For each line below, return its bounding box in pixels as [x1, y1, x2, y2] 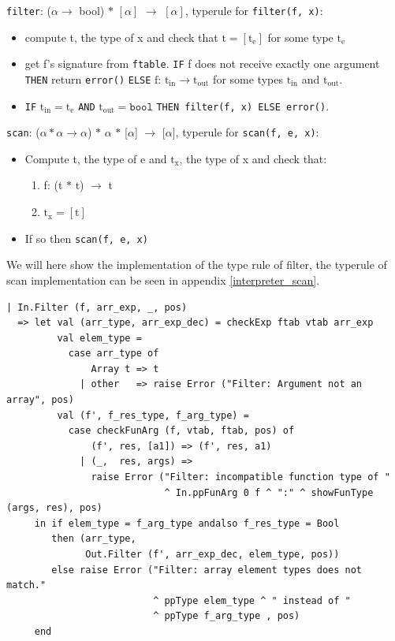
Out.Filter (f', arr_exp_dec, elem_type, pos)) [85, 549, 340, 560]
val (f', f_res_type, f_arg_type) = [57, 409, 249, 421]
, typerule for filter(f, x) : [184, 2, 323, 18]
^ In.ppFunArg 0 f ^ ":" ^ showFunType [164, 486, 374, 498]
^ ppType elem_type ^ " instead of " [153, 594, 351, 606]
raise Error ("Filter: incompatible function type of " [91, 471, 390, 483]
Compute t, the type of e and [24, 150, 167, 166]
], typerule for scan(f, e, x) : [172, 124, 319, 140]
